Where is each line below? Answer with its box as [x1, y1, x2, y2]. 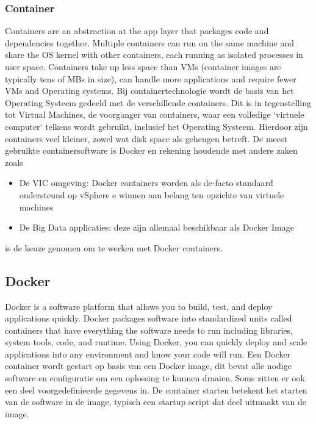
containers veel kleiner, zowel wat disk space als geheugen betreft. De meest [5, 132, 287, 145]
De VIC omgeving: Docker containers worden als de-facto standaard [19, 176, 273, 189]
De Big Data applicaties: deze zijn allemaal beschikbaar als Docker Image [19, 221, 294, 234]
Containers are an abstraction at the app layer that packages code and [5, 24, 269, 37]
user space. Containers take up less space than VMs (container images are [5, 60, 281, 73]
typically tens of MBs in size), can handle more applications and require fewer [5, 72, 296, 85]
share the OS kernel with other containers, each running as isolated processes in [5, 48, 303, 61]
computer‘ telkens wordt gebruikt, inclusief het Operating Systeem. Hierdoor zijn [5, 120, 308, 132]
